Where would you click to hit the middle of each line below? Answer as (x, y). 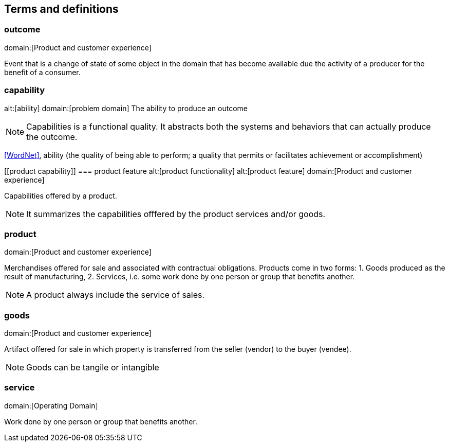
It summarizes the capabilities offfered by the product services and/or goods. (176, 214)
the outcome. (52, 137)
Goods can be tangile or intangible (93, 368)
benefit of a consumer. (42, 72)
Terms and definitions (61, 9)
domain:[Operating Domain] (51, 405)
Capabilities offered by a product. (61, 195)
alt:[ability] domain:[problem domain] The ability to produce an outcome (126, 108)
